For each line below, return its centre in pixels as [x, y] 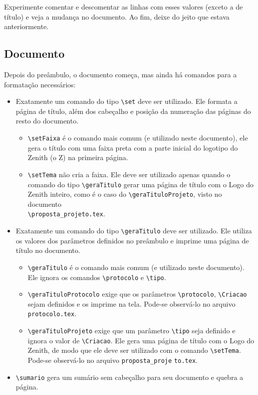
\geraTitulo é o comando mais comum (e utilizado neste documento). [136, 267]
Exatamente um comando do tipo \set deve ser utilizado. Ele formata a [126, 101]
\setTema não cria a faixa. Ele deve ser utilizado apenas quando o [129, 174]
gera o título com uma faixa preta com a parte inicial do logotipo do [133, 147]
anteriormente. [26, 26]
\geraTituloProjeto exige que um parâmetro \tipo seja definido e [132, 331]
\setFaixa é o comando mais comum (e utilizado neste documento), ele [138, 138]
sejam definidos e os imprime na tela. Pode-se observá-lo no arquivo [132, 303]
